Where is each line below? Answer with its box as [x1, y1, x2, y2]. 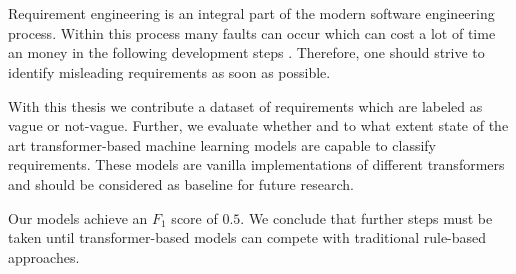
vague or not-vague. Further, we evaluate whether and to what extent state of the [8, 115, 509, 136]
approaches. [8, 246, 80, 267]
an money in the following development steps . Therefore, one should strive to [8, 42, 485, 63]
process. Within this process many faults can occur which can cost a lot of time [8, 22, 496, 43]
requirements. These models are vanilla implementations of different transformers [8, 154, 505, 175]
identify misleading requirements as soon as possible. [8, 61, 331, 82]
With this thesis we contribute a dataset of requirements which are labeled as [8, 95, 483, 116]
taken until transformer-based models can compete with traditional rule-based [8, 227, 487, 248]
